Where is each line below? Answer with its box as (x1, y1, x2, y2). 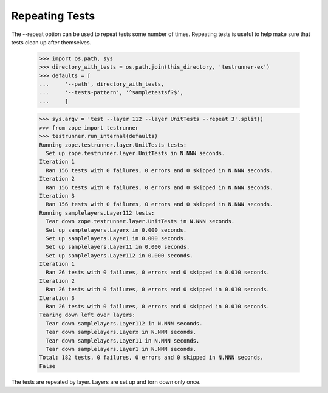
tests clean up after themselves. (11, 38, 92, 46)
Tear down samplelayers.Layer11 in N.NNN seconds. (46, 337, 200, 344)
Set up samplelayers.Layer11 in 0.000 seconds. (46, 243, 190, 251)
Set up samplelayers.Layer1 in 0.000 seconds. (46, 235, 187, 242)
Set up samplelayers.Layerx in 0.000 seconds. (46, 226, 187, 234)
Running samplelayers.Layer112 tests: (39, 209, 155, 216)
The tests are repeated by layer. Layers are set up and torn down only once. (11, 378, 201, 386)
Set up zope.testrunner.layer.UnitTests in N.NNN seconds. (46, 150, 225, 157)
